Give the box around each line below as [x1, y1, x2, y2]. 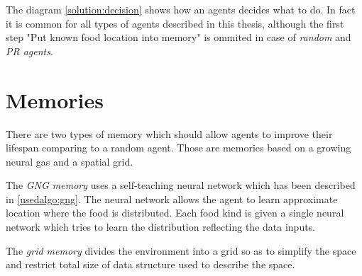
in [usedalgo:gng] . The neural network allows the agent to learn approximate [6, 191, 338, 206]
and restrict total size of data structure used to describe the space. [6, 257, 295, 272]
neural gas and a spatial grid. [6, 154, 133, 168]
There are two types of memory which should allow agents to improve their [6, 126, 333, 141]
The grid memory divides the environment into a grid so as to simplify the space [6, 243, 356, 258]
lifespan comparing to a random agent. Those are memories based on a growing [6, 140, 351, 155]
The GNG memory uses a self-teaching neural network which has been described [6, 178, 356, 192]
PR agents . [6, 43, 53, 58]
